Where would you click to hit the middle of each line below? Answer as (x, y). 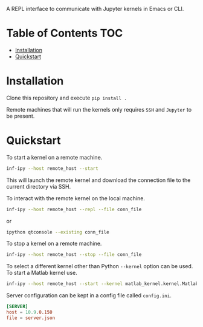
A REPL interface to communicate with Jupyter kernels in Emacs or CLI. (95, 9)
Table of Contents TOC (65, 33)
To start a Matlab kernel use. (42, 273)
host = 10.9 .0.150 (29, 312)
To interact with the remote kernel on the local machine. (76, 198)
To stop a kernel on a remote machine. (54, 244)
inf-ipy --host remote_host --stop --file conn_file (74, 255)
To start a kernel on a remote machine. (54, 157)
